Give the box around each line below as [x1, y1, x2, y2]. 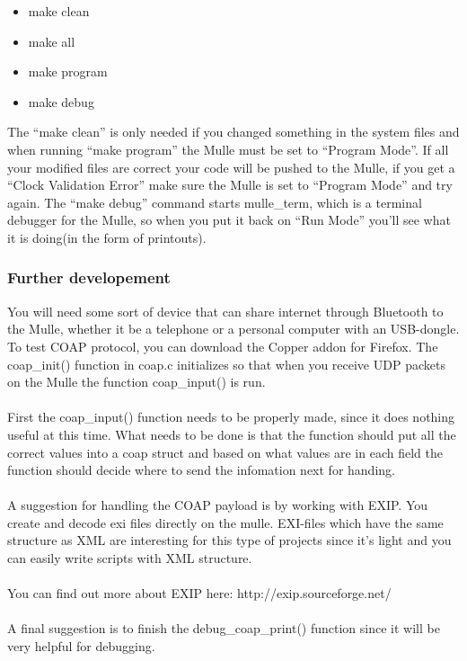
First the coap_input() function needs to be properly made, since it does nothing [7, 407, 455, 426]
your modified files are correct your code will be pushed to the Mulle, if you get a [7, 157, 455, 176]
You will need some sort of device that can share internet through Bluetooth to [7, 301, 444, 320]
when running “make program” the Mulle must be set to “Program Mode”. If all [7, 139, 449, 158]
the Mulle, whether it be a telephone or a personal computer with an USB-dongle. [7, 319, 460, 338]
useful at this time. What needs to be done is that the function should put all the [7, 424, 456, 443]
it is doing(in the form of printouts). [7, 228, 207, 246]
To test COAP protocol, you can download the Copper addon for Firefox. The [7, 336, 438, 355]
